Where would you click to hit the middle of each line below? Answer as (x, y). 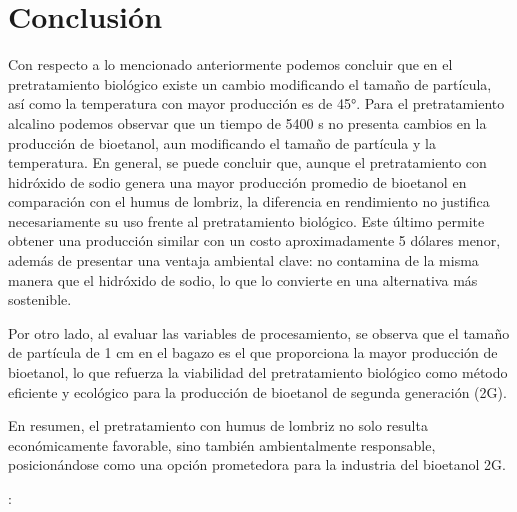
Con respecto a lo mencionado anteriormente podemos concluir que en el (230, 64)
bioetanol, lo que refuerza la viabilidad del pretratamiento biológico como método (258, 372)
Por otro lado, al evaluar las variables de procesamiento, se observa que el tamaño (259, 332)
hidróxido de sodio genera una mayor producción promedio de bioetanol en (237, 181)
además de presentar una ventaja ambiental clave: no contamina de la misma (243, 260)
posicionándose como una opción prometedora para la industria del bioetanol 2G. (257, 464)
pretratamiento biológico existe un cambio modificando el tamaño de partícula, (250, 83)
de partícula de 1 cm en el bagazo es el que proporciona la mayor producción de (253, 352)
